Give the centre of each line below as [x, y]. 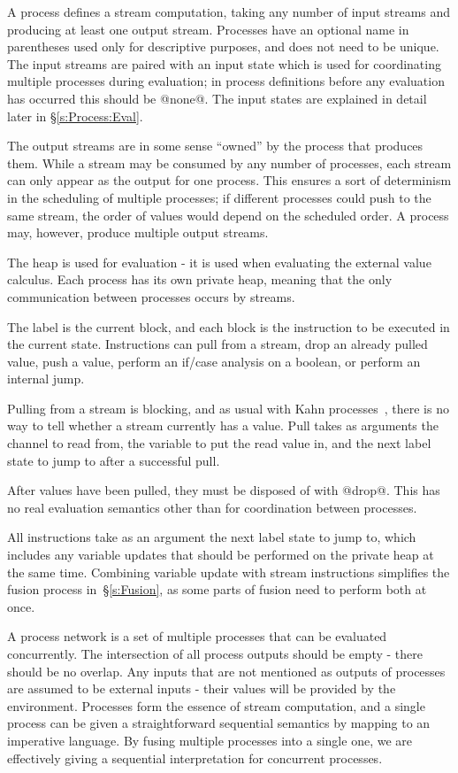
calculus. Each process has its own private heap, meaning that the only [200, 279]
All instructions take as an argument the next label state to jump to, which [212, 537]
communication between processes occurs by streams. [151, 296]
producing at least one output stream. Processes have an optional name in [208, 29]
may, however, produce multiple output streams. [138, 232]
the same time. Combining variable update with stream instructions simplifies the [229, 572]
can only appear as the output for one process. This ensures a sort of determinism [229, 180]
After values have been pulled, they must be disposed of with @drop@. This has [224, 490]
